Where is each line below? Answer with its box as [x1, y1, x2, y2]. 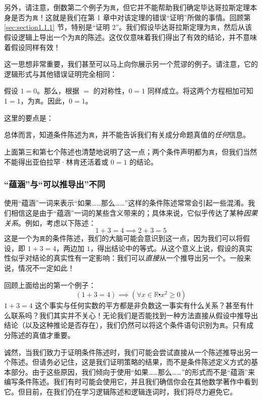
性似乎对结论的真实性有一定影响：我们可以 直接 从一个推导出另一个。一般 [4, 253, 244, 263]
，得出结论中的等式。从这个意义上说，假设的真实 [90, 242, 253, 253]
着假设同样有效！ [4, 41, 60, 52]
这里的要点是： [4, 112, 53, 123]
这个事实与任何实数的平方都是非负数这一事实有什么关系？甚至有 [35, 300, 247, 311]
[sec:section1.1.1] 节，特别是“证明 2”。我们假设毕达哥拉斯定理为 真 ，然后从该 [4, 22, 252, 32]
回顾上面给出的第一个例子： [4, 279, 96, 290]
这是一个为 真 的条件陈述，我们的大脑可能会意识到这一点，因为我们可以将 [4, 233, 243, 243]
